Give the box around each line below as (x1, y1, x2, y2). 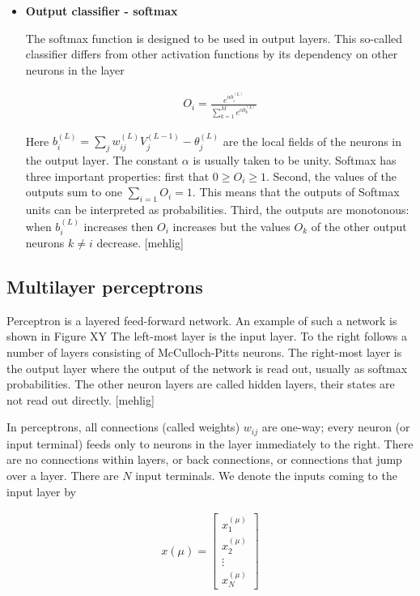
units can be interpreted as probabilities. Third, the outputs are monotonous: (25, 201, 409, 218)
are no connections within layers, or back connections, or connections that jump (6, 451, 402, 468)
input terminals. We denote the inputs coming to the (135, 466, 397, 483)
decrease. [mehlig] (96, 234, 184, 251)
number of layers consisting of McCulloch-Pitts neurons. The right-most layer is (6, 343, 402, 360)
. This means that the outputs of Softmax (192, 183, 400, 200)
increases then (83, 217, 154, 234)
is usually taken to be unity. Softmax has (193, 152, 397, 169)
